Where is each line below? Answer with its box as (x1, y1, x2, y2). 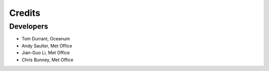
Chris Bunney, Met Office (21, 57, 74, 63)
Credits (9, 7, 41, 18)
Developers (9, 22, 48, 31)
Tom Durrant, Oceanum (21, 36, 70, 42)
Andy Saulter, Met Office (21, 43, 72, 49)
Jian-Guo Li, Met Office (21, 50, 70, 56)
